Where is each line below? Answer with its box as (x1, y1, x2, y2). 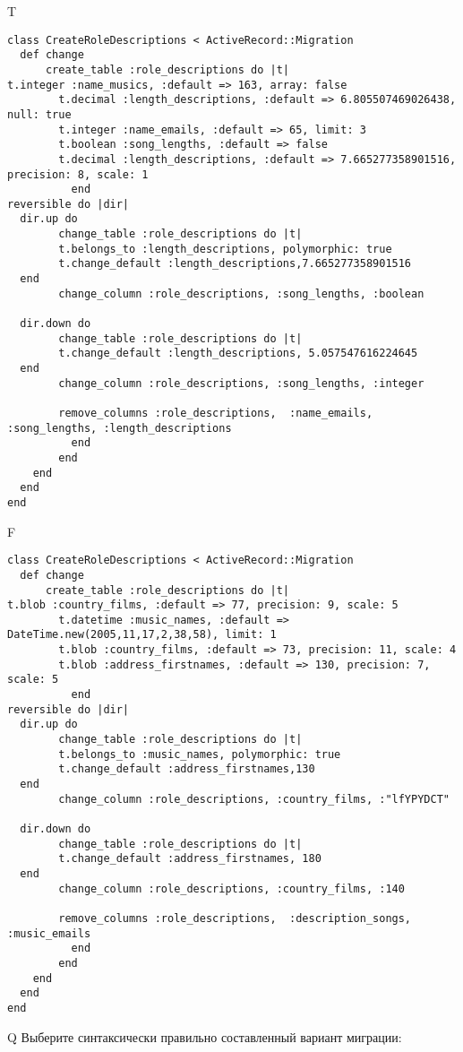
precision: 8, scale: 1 (7, 168, 149, 181)
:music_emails (7, 927, 91, 940)
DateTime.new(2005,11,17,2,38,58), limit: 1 (7, 628, 277, 642)
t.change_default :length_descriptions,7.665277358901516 (58, 257, 412, 271)
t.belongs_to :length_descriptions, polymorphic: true (58, 242, 392, 255)
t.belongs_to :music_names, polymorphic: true (58, 747, 341, 761)
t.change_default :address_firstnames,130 (58, 763, 315, 776)
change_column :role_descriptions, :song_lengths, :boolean (58, 287, 424, 300)
